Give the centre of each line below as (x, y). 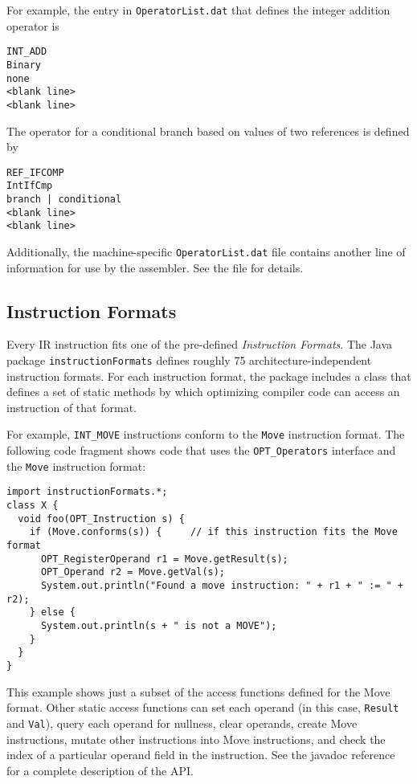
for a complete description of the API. (100, 770)
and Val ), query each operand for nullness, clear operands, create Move (182, 723)
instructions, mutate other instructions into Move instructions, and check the (196, 739)
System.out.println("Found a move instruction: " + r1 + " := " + (222, 586)
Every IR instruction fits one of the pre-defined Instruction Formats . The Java (200, 344)
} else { (52, 612)
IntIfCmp (30, 186)
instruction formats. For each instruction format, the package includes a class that (209, 376)
